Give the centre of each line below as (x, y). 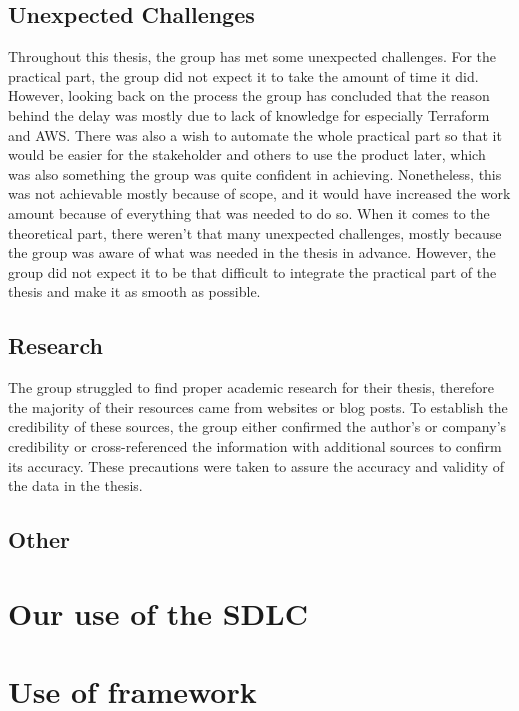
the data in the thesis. (75, 485)
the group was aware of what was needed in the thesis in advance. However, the (252, 252)
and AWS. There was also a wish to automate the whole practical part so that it (255, 134)
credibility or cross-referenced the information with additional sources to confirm (255, 445)
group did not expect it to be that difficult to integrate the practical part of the (252, 271)
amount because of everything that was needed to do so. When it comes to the (249, 212)
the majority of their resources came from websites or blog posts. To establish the (258, 406)
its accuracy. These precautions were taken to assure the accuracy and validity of (256, 465)
